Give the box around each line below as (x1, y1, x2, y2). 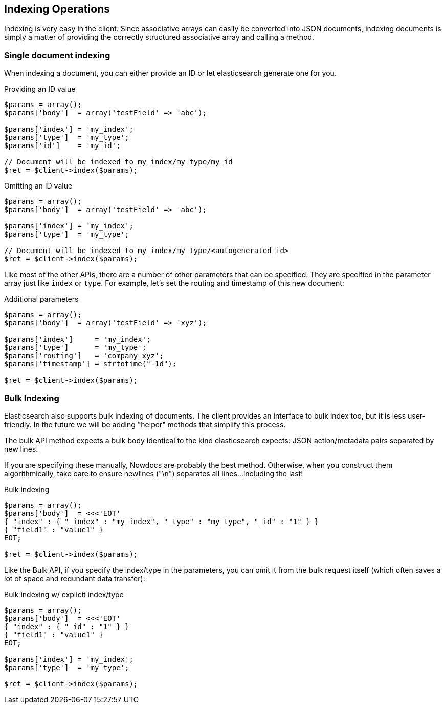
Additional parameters (4, 295, 79, 304)
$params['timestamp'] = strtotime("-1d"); (4, 360, 177, 368)
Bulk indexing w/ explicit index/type (4, 590, 124, 599)
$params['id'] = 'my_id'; (4, 141, 121, 150)
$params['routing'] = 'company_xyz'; (4, 351, 164, 360)
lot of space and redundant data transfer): (4, 574, 145, 583)
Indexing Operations (4, 3, 110, 15)
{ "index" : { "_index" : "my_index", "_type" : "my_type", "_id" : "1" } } (4, 517, 319, 526)
